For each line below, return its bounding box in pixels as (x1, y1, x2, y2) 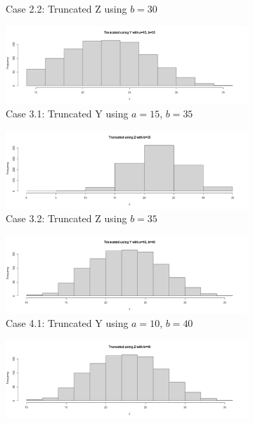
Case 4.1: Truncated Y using (6, 316, 129, 330)
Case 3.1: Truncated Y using (6, 106, 129, 121)
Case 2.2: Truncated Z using (6, 1, 127, 15)
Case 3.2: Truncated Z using (6, 211, 127, 226)
